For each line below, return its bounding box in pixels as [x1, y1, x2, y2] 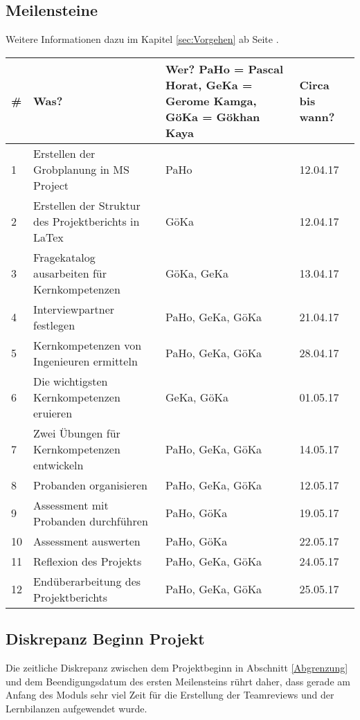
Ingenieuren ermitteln [33, 352, 138, 369]
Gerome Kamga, [165, 92, 257, 109]
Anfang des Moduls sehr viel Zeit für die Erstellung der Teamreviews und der [6, 687, 334, 702]
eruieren [33, 404, 73, 421]
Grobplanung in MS [33, 161, 129, 177]
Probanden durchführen [33, 512, 148, 529]
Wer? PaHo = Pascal [165, 60, 283, 77]
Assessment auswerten [33, 532, 141, 549]
